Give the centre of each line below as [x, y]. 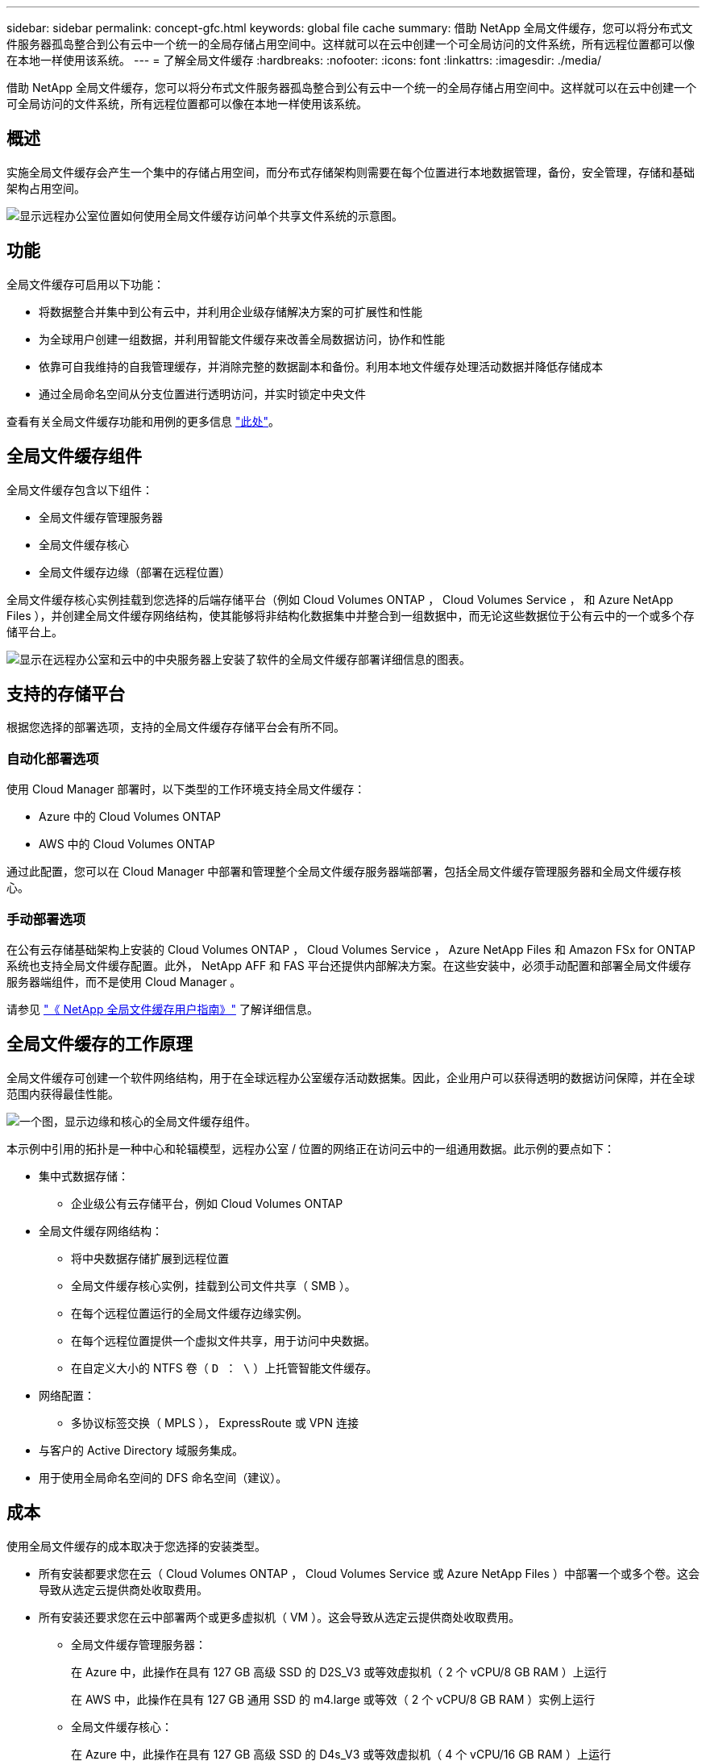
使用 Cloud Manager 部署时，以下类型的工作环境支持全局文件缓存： [186, 789]
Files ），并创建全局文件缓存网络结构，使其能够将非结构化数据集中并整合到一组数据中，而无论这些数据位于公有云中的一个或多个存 [351, 615]
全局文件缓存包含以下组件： [80, 489]
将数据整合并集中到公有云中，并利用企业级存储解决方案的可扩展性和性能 [230, 311]
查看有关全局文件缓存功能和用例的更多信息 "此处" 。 [143, 421]
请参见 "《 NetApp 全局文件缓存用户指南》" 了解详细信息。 [162, 1009]
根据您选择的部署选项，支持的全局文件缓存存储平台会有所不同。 [176, 727]
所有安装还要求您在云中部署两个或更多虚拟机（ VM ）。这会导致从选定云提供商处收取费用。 [280, 1617]
